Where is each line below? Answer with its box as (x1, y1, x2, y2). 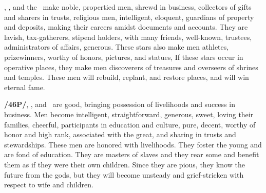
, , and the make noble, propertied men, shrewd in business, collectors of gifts (4, 2, 252, 12)
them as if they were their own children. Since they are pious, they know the (4, 159, 245, 169)
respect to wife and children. (4, 179, 93, 190)
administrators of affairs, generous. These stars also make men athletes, (4, 41, 229, 52)
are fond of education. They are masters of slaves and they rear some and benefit (4, 149, 259, 160)
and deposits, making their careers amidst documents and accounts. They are (4, 22, 248, 32)
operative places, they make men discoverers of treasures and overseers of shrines (4, 61, 258, 72)
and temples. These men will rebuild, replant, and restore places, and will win (4, 72, 249, 82)
